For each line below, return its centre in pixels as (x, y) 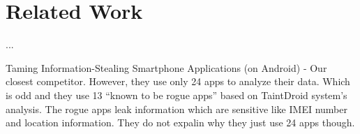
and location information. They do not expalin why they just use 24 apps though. (180, 122)
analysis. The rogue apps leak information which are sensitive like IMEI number (177, 109)
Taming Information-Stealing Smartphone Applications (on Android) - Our (166, 67)
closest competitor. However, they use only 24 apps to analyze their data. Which (178, 81)
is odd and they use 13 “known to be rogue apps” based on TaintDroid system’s (177, 95)
